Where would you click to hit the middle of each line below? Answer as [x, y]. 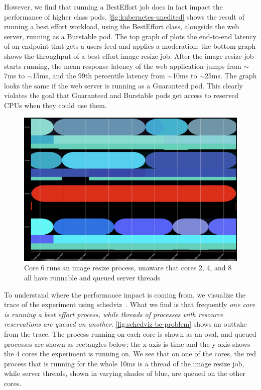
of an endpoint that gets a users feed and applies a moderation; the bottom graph [130, 46]
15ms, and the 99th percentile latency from [99, 76]
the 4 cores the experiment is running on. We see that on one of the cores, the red [130, 354]
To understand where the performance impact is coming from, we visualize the [125, 294]
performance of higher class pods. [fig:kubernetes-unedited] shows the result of [124, 16]
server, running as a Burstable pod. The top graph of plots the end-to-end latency [130, 36]
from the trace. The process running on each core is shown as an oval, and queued [130, 333]
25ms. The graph [231, 76]
